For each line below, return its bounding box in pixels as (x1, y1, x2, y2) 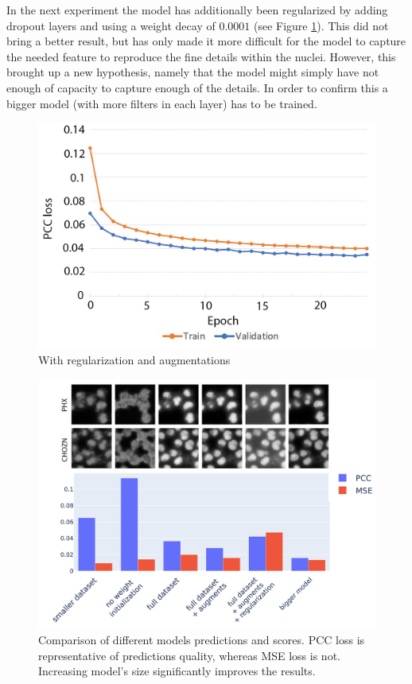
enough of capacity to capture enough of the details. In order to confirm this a (6, 79, 388, 95)
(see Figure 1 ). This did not (253, 17, 389, 33)
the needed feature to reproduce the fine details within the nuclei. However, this (6, 48, 396, 64)
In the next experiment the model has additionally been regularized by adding (6, 2, 388, 17)
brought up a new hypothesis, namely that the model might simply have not (6, 64, 379, 80)
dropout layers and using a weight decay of (6, 17, 216, 33)
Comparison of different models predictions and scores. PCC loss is (38, 632, 365, 648)
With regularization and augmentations (38, 352, 231, 368)
